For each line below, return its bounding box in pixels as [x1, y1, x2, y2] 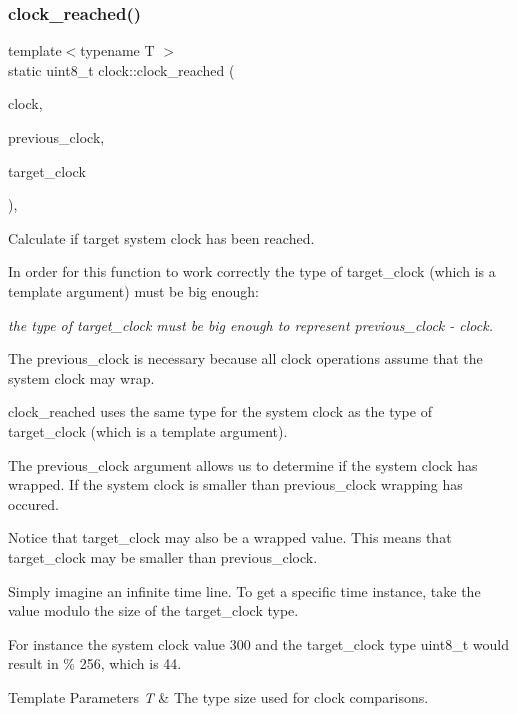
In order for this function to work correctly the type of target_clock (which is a [8, 261, 496, 282]
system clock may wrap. [8, 367, 155, 388]
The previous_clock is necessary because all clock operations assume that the [8, 348, 483, 369]
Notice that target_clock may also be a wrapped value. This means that [8, 527, 452, 548]
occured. [8, 493, 59, 514]
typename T [80, 40, 155, 61]
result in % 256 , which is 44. [8, 653, 182, 674]
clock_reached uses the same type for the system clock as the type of [8, 401, 432, 422]
